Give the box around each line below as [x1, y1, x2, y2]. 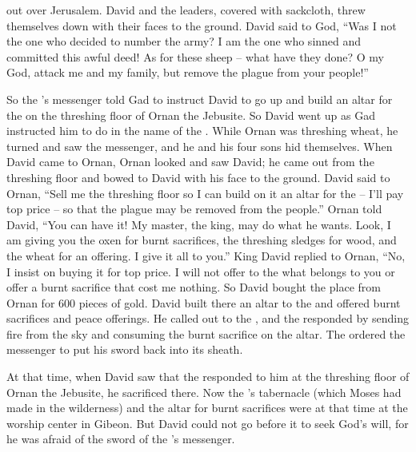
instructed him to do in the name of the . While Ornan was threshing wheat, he [6, 122, 398, 139]
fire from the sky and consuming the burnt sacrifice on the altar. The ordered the [6, 325, 406, 342]
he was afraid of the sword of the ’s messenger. [6, 430, 235, 447]
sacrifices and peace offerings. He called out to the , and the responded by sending [6, 310, 409, 327]
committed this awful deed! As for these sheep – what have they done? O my [6, 48, 385, 65]
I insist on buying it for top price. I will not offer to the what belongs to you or [6, 263, 395, 280]
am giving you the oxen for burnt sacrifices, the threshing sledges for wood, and [6, 232, 397, 248]
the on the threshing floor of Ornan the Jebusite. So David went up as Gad [6, 106, 375, 123]
